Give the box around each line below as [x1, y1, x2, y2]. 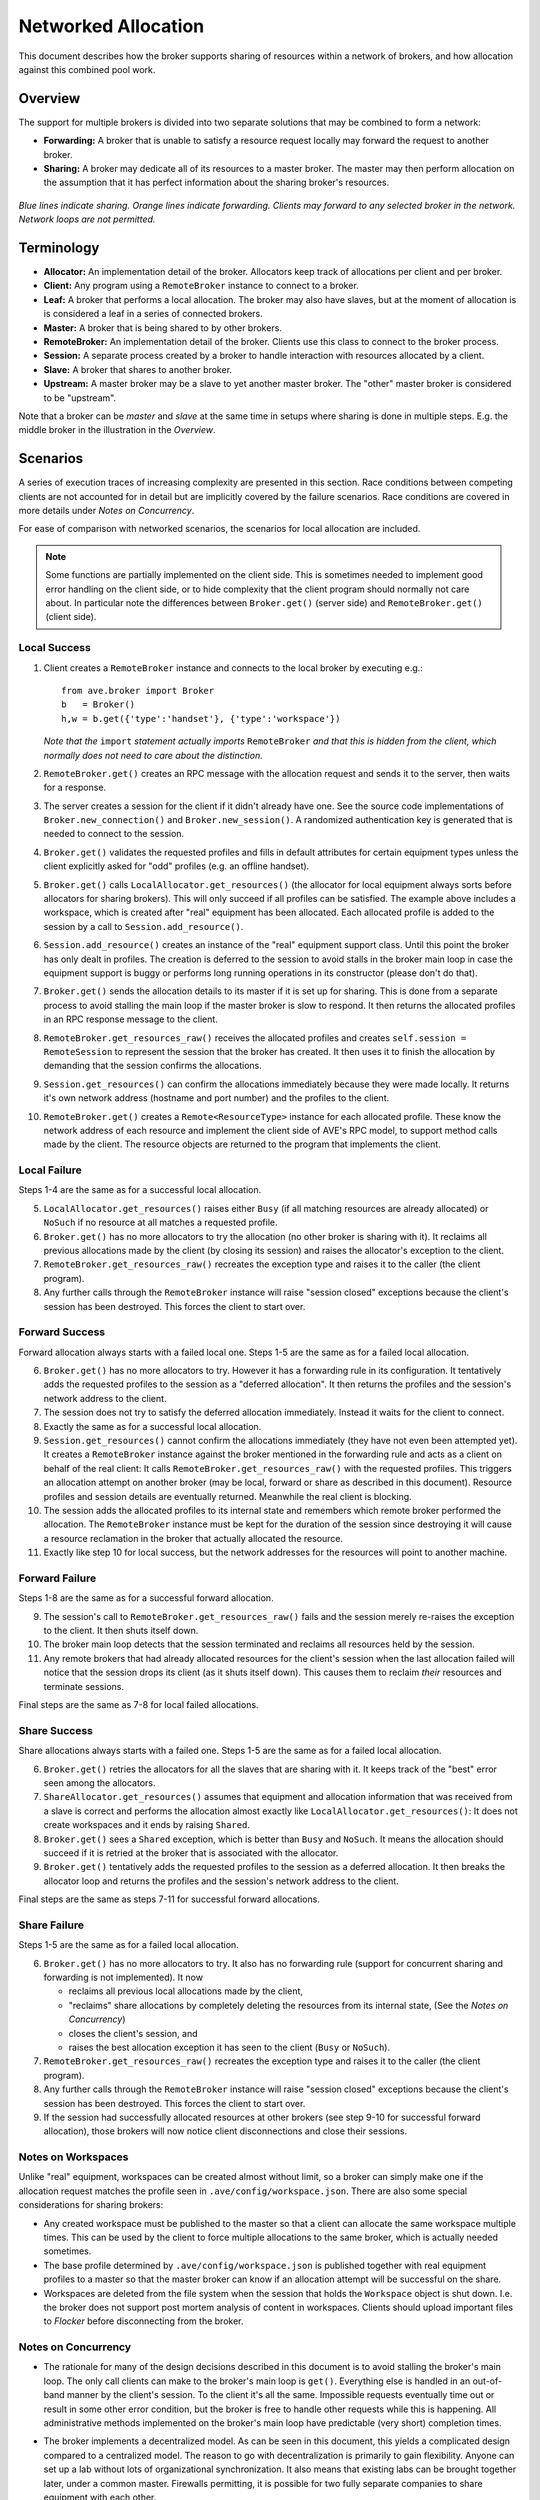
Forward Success [18, 1325, 105, 1339]
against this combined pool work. [18, 63, 156, 75]
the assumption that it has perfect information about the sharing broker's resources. [43, 176, 390, 189]
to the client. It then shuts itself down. [43, 1625, 199, 1637]
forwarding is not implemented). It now [43, 1971, 204, 1983]
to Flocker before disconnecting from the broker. [43, 2315, 244, 2327]
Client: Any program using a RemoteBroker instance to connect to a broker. [43, 280, 359, 292]
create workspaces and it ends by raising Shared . [43, 1819, 250, 1831]
